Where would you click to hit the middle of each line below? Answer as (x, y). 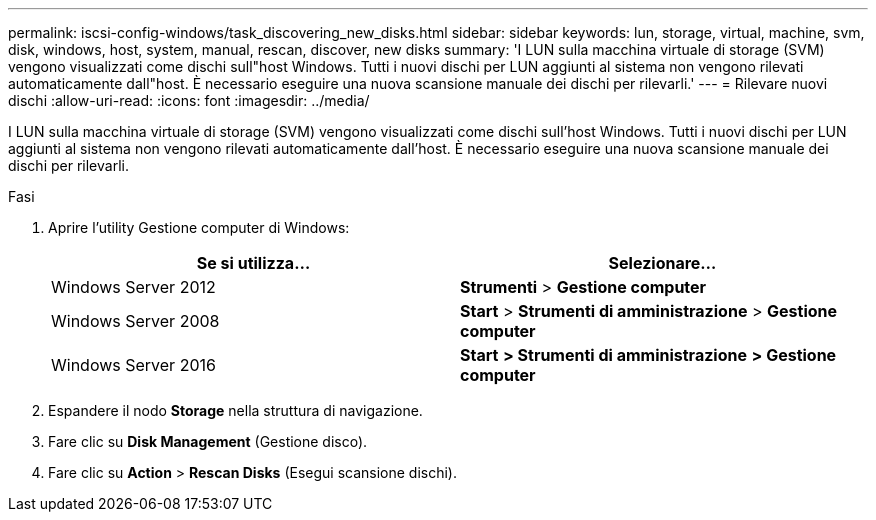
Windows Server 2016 (133, 365)
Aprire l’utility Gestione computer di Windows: (199, 227)
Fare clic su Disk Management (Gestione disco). (208, 441)
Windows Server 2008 (135, 321)
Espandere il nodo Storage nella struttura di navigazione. (235, 410)
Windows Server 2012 (133, 287)
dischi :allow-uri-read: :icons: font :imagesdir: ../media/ (189, 100)
